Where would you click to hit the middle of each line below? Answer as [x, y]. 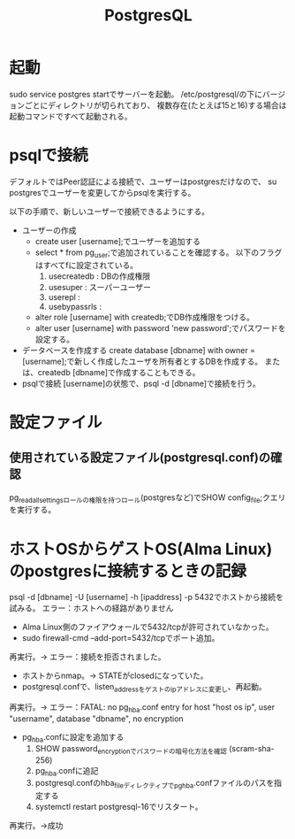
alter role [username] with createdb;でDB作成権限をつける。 [144, 317]
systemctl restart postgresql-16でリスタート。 [119, 807]
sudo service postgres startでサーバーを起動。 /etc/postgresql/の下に [136, 94]
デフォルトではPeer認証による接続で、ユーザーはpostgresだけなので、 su [143, 181]
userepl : [64, 296]
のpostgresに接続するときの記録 [128, 571]
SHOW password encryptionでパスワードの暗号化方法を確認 [131, 749]
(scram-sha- [252, 748]
